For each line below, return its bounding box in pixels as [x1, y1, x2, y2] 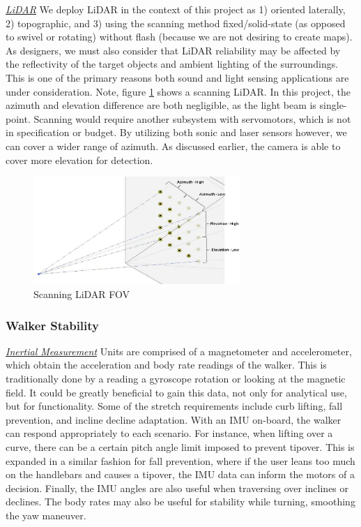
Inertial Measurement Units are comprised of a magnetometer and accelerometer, [6, 343, 352, 358]
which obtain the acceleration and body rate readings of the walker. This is [6, 357, 327, 372]
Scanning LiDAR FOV [33, 287, 130, 302]
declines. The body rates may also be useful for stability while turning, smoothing [6, 494, 355, 509]
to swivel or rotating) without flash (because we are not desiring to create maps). [6, 29, 353, 44]
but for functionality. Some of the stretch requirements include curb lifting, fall [6, 399, 343, 413]
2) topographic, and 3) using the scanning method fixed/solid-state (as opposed [6, 15, 346, 30]
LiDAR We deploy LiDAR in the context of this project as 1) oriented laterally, [6, 2, 346, 16]
